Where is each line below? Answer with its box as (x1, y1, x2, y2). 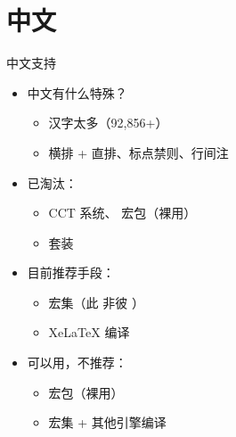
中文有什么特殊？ (27, 83, 127, 102)
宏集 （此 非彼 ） (48, 293, 144, 311)
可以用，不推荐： (27, 353, 127, 372)
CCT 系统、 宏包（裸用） (48, 203, 197, 222)
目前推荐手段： (27, 263, 115, 282)
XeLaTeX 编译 (48, 323, 130, 342)
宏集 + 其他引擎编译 (48, 413, 167, 432)
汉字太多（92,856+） (48, 113, 168, 132)
